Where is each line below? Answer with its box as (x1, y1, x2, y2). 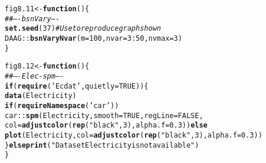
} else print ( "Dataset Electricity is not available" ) (5, 141, 199, 149)
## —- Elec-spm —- (5, 71, 64, 80)
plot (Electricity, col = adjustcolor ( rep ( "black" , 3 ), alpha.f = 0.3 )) (5, 131, 262, 139)
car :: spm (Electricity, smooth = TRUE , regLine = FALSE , (5, 111, 203, 120)
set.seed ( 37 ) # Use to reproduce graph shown (5, 24, 161, 33)
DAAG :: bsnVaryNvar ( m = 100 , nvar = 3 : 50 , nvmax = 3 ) (5, 34, 182, 43)
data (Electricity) (5, 92, 77, 100)
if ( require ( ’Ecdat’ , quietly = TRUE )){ (5, 81, 149, 90)
